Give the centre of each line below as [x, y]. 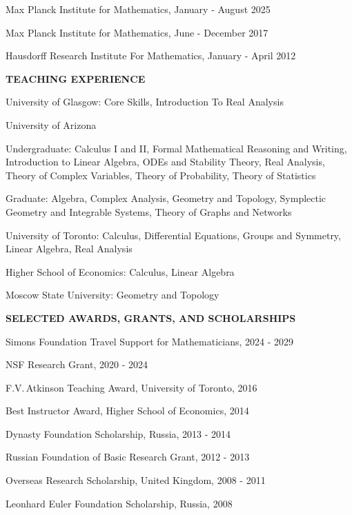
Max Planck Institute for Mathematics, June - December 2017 [137, 32]
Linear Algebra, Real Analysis [69, 249]
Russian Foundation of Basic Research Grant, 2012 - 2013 [128, 457]
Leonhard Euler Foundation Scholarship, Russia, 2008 [119, 503]
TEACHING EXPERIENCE [76, 78]
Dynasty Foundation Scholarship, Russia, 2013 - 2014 [118, 433]
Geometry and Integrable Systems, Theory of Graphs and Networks [149, 211]
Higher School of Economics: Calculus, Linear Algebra [120, 271]
